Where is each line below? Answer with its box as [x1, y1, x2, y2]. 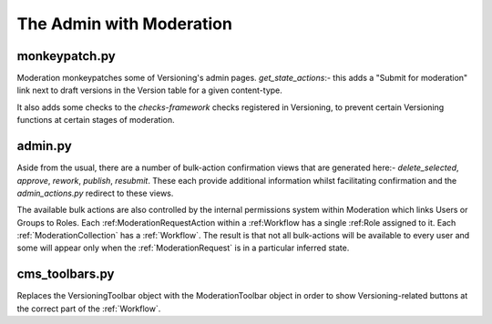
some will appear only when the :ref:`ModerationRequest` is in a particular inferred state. [16, 242, 350, 254]
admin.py [16, 138, 72, 154]
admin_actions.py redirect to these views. [16, 187, 174, 198]
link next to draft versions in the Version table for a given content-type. [16, 85, 282, 96]
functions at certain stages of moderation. [16, 115, 175, 126]
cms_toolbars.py [16, 267, 115, 282]
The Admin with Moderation [16, 14, 232, 34]
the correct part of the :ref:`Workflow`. [16, 303, 161, 314]
